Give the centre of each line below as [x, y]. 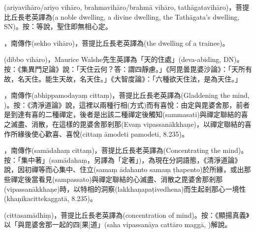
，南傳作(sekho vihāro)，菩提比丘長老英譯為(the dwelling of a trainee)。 [117, 43]
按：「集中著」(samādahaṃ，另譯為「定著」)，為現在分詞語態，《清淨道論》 [123, 160]
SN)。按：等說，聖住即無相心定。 [58, 26]
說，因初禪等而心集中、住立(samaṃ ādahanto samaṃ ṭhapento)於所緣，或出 [124, 169]
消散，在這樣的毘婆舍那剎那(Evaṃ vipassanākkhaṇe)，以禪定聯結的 [138, 124]
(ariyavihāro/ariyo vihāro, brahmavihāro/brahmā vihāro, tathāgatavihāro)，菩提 [127, 7]
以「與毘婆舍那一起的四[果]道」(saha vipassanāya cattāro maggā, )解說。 [118, 224]
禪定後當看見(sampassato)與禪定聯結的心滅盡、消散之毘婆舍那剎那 [117, 179]
